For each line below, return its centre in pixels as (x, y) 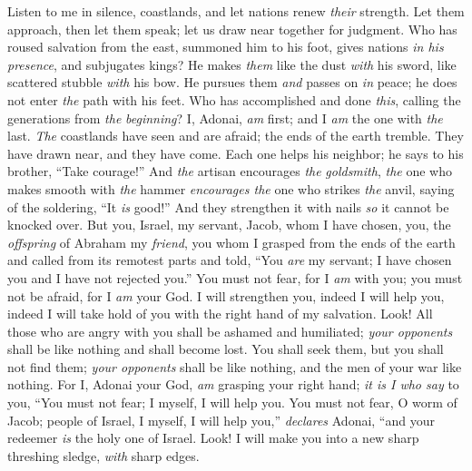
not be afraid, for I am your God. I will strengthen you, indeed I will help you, (226, 295)
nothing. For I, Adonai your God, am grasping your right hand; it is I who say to (233, 384)
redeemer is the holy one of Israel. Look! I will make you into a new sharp (213, 438)
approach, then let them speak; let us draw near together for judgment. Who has (232, 29)
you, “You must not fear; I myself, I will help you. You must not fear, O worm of (232, 402)
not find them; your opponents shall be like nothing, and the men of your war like (235, 366)
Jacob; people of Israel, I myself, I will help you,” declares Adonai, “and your (221, 420)
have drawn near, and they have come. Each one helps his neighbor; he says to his (236, 153)
